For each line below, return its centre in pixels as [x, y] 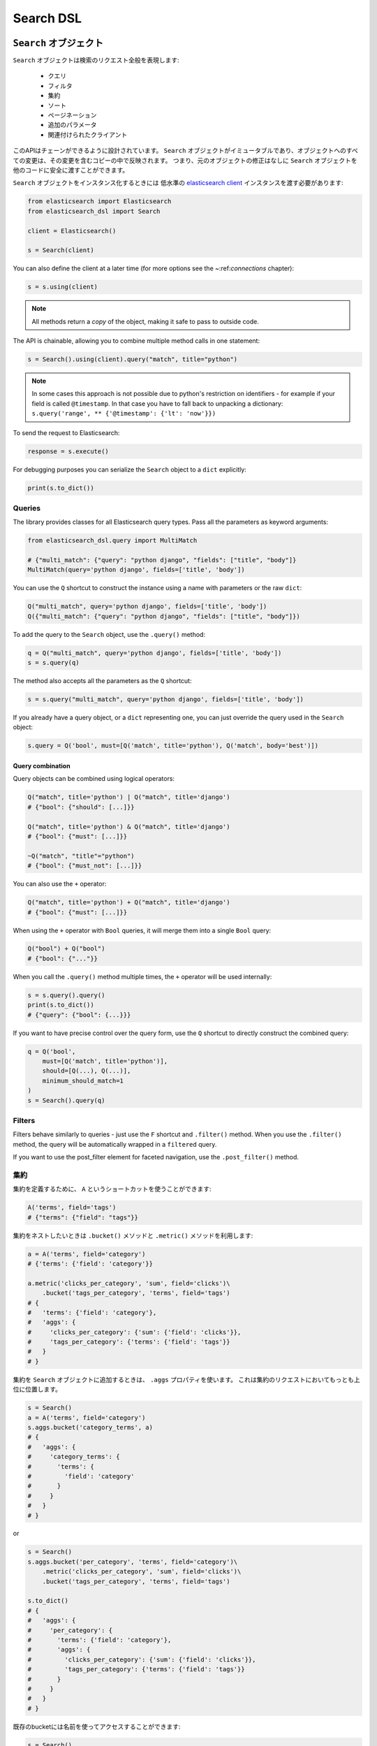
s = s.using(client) [62, 287]
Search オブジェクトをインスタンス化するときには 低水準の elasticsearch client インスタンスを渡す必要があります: [178, 183]
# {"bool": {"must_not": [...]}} [85, 866]
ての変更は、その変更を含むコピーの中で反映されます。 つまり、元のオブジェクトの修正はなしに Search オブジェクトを [185, 160]
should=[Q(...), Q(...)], [87, 1071]
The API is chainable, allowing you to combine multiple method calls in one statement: [136, 341]
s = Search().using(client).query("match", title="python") [133, 359]
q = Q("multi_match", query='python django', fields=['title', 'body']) [155, 653]
